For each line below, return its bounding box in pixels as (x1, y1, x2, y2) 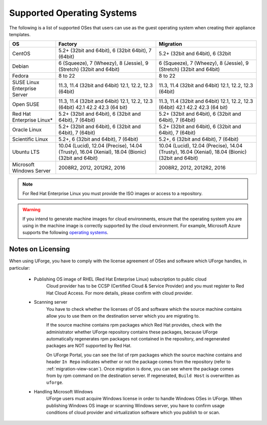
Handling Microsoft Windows (34, 388, 93, 394)
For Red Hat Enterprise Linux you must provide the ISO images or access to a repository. (22, 190, 203, 196)
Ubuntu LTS (12, 148, 40, 155)
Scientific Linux (12, 136, 48, 143)
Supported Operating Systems (9, 7, 137, 18)
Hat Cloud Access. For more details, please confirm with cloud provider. (46, 290, 193, 296)
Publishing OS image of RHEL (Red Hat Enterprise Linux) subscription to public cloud (34, 276, 207, 282)
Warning (22, 207, 41, 213)
